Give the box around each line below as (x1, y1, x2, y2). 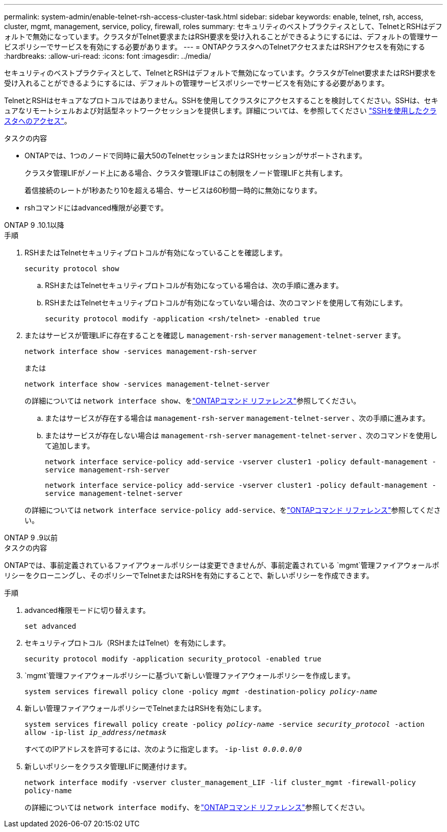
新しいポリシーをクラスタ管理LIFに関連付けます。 (24, 762, 191, 771)
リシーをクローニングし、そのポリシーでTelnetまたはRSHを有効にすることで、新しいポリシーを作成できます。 (4, 571, 374, 580)
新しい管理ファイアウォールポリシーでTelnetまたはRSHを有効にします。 (24, 704, 266, 712)
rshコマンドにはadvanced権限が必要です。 (24, 203, 168, 212)
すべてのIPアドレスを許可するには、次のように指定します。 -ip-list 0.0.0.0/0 (24, 745, 302, 753)
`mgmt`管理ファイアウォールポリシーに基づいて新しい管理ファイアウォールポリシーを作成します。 (24, 671, 355, 680)
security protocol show (24, 265, 119, 273)
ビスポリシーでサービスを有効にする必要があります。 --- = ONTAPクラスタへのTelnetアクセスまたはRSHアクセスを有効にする (4, 42, 426, 51)
